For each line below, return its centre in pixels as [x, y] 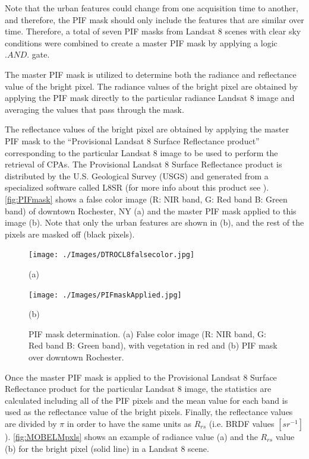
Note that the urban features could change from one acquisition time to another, [152, 8]
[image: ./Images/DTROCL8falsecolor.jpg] [112, 255]
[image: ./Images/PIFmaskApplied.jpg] [105, 295]
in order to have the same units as [129, 423]
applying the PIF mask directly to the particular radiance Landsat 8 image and [150, 98]
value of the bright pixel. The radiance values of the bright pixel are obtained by [152, 86]
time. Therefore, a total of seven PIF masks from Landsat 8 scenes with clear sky [153, 31]
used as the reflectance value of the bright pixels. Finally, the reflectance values [149, 412]
